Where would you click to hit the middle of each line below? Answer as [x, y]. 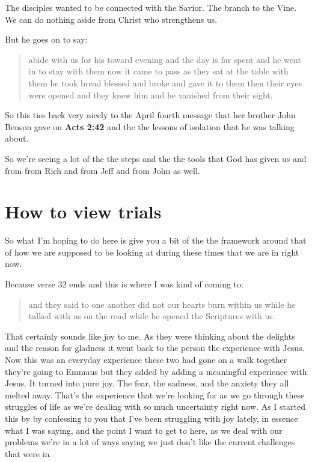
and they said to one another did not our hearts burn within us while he [162, 304]
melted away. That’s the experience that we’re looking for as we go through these [155, 394]
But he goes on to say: [46, 39]
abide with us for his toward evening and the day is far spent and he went [165, 59]
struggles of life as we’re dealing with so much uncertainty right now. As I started [155, 406]
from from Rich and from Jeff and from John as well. [102, 170]
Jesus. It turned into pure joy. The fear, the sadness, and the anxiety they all [147, 383]
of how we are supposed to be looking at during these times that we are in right [152, 252]
